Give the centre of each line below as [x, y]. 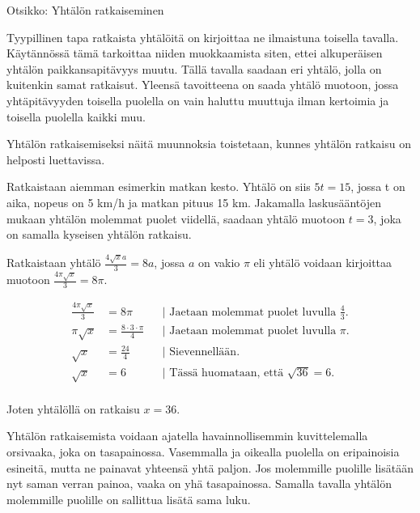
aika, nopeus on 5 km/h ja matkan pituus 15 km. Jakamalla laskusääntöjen [194, 202]
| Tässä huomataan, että [223, 373]
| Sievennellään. [201, 352]
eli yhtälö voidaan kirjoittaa [323, 263]
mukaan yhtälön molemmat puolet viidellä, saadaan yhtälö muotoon [176, 218]
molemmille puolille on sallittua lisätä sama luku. [129, 499]
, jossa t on [378, 187]
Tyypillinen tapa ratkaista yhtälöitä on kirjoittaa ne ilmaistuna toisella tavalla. [203, 37]
